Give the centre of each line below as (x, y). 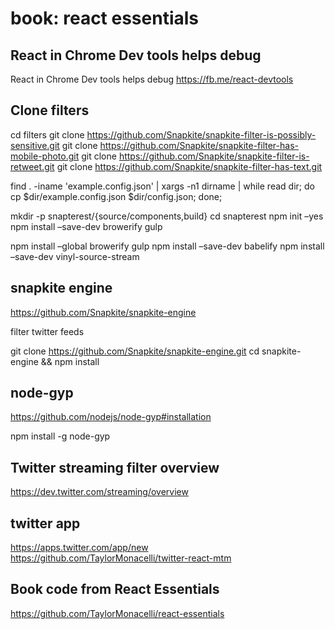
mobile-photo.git (45, 156)
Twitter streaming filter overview (115, 467)
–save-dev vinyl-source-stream (75, 256)
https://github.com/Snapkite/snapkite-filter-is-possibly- (201, 134)
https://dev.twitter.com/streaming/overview (99, 492)
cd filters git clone (47, 134)
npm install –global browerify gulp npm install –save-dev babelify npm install (167, 246)
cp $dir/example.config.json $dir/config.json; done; (116, 196)
